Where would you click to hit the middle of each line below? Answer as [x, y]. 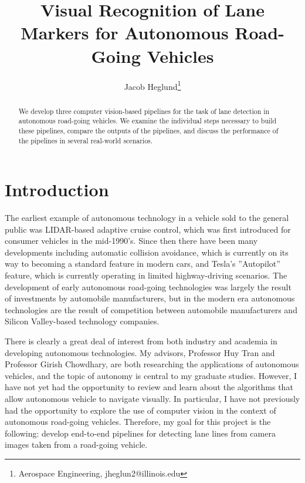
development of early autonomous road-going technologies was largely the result [148, 286]
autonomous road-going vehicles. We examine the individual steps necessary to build [148, 121]
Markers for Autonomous [125, 33]
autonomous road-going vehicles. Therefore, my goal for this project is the [138, 422]
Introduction [57, 189]
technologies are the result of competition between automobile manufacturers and [151, 309]
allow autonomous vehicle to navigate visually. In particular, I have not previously [152, 399]
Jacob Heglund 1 [152, 85]
